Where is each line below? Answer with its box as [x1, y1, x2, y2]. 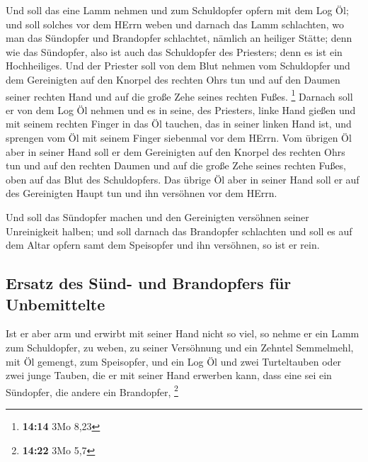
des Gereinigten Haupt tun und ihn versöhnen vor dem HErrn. [6, 186, 277, 201]
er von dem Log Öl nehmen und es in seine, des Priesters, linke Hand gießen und [6, 102, 356, 117]
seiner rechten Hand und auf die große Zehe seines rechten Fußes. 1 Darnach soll [6, 86, 353, 103]
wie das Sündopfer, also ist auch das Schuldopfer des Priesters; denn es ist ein [6, 44, 343, 59]
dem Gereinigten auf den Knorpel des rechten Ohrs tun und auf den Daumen [6, 72, 340, 86]
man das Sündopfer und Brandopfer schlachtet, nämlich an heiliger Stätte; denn [6, 30, 352, 45]
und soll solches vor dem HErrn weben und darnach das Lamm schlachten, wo [6, 16, 345, 31]
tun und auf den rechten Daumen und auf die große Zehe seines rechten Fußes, [6, 158, 347, 173]
